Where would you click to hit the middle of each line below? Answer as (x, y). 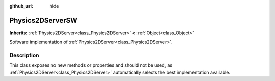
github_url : (21, 6)
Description (24, 55)
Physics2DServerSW (43, 20)
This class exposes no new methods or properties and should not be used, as (91, 65)
